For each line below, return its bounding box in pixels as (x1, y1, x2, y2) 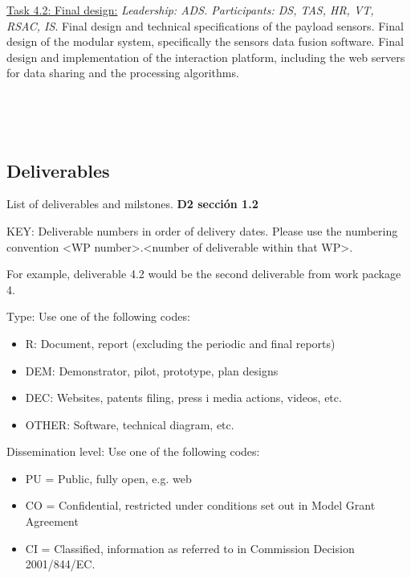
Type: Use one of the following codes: (6, 308, 190, 325)
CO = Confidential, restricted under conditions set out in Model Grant (25, 497, 376, 514)
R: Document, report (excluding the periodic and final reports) (25, 334, 336, 351)
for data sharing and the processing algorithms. (6, 64, 239, 81)
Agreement (25, 513, 79, 530)
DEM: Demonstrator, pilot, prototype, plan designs (25, 362, 279, 379)
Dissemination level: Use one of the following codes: (6, 443, 260, 460)
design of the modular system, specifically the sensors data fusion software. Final (6, 33, 404, 50)
